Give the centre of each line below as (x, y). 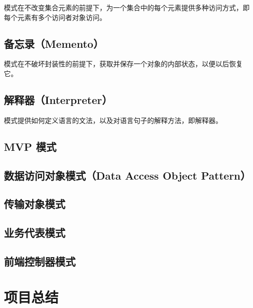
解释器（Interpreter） (58, 99)
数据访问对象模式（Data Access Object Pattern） (127, 175)
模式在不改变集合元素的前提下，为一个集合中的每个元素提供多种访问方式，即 (127, 7)
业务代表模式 (35, 233)
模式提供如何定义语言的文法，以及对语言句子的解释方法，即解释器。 (113, 120)
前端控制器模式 (40, 261)
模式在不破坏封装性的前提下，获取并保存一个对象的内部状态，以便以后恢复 (123, 64)
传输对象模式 (35, 204)
